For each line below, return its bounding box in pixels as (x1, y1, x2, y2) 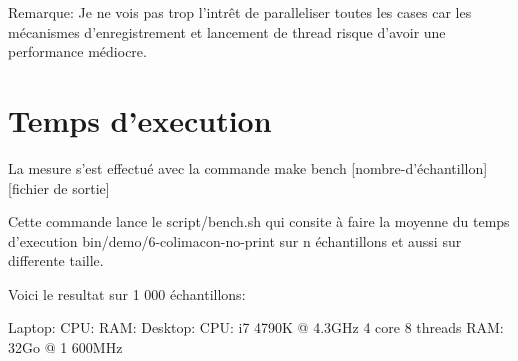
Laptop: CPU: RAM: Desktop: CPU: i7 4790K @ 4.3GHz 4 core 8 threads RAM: (8, 317, 504, 338)
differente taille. (8, 250, 104, 271)
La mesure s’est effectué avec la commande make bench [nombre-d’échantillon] (8, 157, 488, 178)
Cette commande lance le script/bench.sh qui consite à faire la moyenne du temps (8, 211, 510, 232)
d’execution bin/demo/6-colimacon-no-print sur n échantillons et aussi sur (8, 230, 462, 251)
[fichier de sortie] (8, 177, 110, 198)
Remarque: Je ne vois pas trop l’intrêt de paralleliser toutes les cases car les (8, 2, 472, 22)
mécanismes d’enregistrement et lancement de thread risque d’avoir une (8, 21, 446, 42)
